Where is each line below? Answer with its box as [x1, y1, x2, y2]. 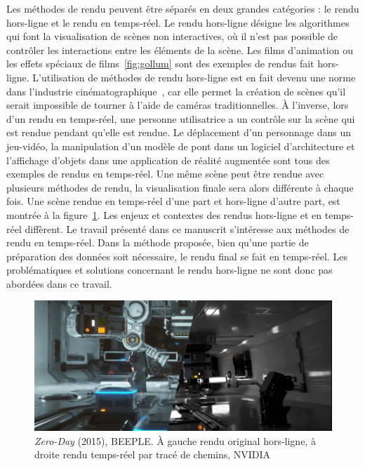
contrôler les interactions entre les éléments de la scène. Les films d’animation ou [6, 42, 353, 57]
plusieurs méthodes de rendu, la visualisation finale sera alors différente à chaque [6, 180, 354, 194]
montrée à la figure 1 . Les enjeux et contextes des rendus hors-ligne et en [6, 207, 322, 222]
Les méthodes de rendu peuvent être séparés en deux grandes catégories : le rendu [6, 1, 359, 15]
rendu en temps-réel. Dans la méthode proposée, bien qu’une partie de [6, 235, 309, 250]
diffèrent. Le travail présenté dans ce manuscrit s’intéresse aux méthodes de [25, 221, 350, 236]
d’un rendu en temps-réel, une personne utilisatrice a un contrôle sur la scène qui [6, 111, 355, 126]
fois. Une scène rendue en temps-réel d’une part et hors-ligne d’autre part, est [6, 194, 340, 208]
